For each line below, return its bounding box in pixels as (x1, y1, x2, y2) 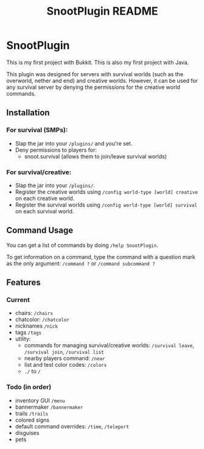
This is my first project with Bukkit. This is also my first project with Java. (6, 58, 189, 66)
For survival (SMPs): (6, 126, 68, 135)
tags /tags (15, 329, 42, 336)
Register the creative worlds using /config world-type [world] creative (15, 188, 198, 196)
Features (6, 277, 41, 288)
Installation (6, 108, 50, 118)
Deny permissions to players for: (15, 146, 97, 154)
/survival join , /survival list (24, 348, 105, 356)
